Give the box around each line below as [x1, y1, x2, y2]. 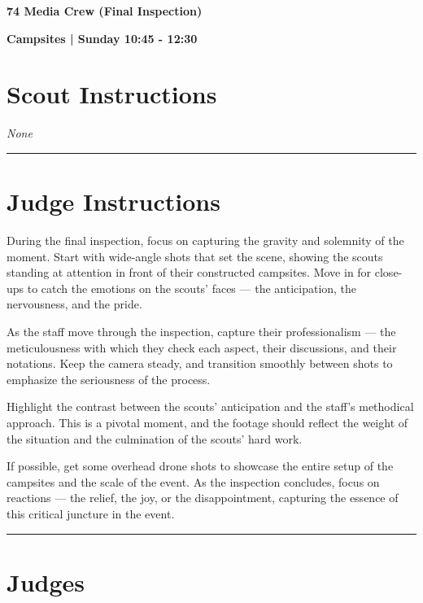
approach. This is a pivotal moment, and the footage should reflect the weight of [7, 413, 408, 430]
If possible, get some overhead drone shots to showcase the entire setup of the [7, 457, 394, 474]
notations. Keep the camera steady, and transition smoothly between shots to [7, 355, 393, 372]
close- [374, 264, 403, 281]
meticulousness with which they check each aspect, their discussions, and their [7, 339, 397, 356]
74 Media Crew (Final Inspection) [7, 2, 203, 19]
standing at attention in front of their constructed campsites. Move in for [7, 264, 372, 281]
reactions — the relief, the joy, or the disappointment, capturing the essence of [7, 489, 399, 506]
